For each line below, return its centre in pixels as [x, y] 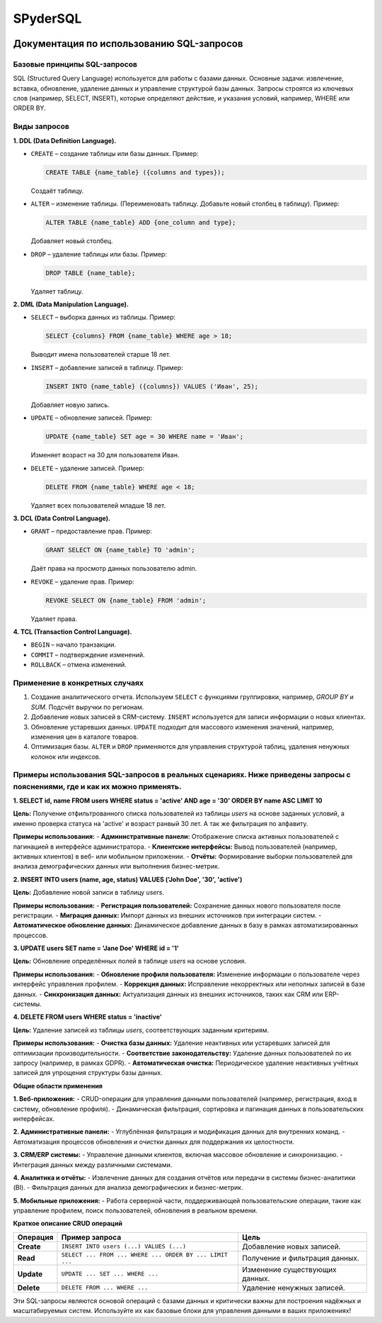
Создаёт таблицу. [57, 191]
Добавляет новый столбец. [72, 241]
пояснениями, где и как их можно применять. [97, 786]
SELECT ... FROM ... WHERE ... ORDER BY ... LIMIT [144, 1255]
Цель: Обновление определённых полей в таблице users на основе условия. [130, 961]
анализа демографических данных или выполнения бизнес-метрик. [116, 866]
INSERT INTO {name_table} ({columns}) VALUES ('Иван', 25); [152, 386]
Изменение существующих [289, 1269]
